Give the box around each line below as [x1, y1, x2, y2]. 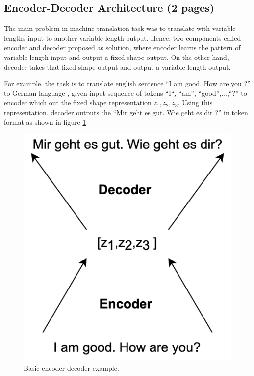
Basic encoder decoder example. [24, 363, 119, 373]
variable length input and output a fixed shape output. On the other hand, [4, 52, 229, 62]
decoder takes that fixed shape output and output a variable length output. [4, 61, 231, 72]
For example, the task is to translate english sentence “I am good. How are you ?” [4, 78, 251, 88]
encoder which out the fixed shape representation [4, 97, 152, 108]
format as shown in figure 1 [4, 116, 86, 127]
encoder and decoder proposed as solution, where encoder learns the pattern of [4, 42, 241, 53]
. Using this [178, 97, 213, 108]
